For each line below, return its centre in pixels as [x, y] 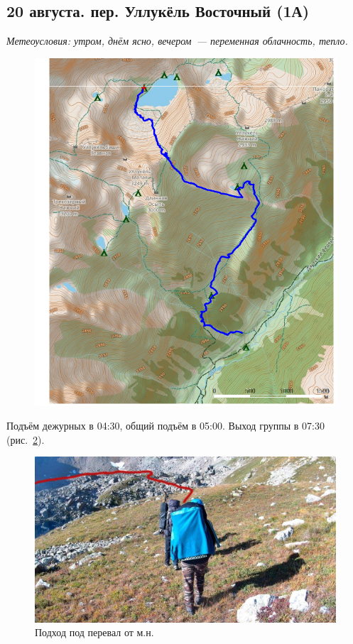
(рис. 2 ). [26, 439]
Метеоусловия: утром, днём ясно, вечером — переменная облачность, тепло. [177, 41]
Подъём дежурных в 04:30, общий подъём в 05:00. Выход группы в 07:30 [165, 426]
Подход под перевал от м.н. [94, 632]
